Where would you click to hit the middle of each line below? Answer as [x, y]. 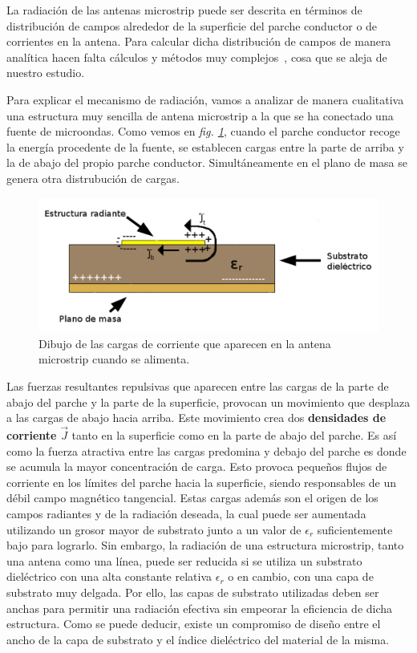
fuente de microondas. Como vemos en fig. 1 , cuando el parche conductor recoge [203, 131]
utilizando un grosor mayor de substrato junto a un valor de [154, 529]
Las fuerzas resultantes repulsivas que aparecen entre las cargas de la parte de [198, 386]
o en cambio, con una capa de [301, 576]
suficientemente [355, 529]
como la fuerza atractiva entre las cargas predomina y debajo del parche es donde [206, 450]
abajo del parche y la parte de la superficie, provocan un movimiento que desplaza [208, 402]
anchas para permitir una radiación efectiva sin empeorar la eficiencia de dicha [200, 608]
